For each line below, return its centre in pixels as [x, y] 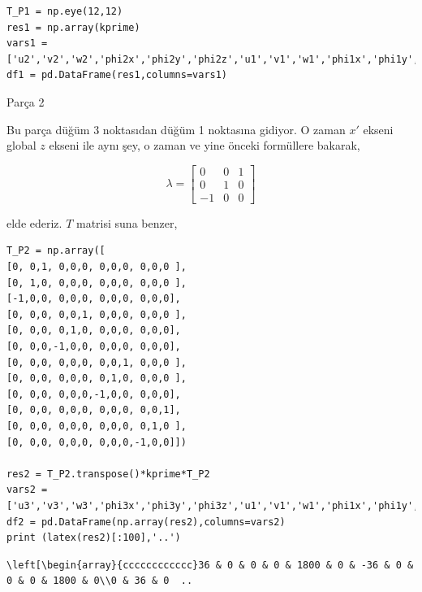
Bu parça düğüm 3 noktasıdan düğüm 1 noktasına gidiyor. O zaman [176, 129]
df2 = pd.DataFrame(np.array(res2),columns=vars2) [146, 522]
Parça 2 [26, 101]
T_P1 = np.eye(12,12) [65, 11]
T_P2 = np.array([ [56, 251]
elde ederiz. [34, 222]
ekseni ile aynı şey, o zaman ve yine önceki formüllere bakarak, [205, 145]
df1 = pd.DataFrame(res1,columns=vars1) [117, 75]
